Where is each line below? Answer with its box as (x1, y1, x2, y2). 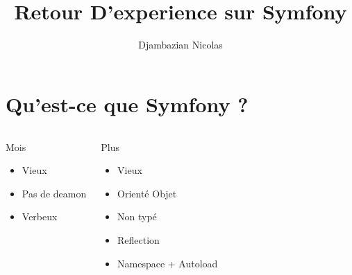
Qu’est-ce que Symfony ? (6, 89, 249, 118)
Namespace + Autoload (117, 256, 218, 270)
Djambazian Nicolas (138, 37, 223, 52)
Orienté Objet (117, 186, 177, 200)
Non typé (117, 209, 157, 224)
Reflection (117, 233, 160, 247)
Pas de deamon (22, 186, 87, 200)
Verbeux (22, 209, 58, 224)
